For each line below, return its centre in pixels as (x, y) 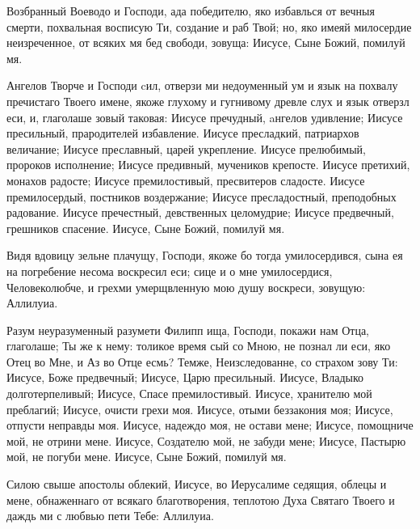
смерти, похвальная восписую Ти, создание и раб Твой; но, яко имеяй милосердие (209, 26)
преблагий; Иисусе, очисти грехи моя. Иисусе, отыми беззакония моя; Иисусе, (200, 409)
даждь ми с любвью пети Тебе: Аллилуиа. (110, 516)
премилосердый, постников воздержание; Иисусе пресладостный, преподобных (202, 196)
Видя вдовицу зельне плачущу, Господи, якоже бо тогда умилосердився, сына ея (205, 255)
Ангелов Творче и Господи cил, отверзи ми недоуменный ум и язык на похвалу (202, 85)
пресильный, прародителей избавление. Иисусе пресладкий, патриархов (183, 133)
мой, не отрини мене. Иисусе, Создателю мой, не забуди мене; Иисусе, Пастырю (206, 440)
